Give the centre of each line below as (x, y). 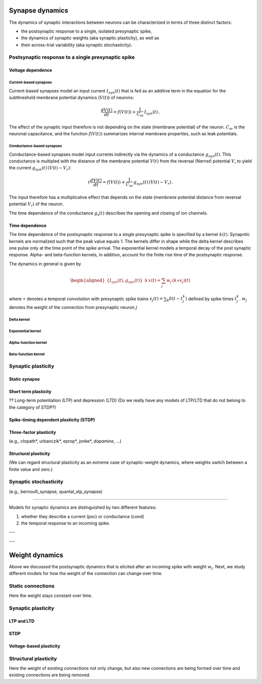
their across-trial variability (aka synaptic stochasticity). (77, 45)
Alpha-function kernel (28, 343)
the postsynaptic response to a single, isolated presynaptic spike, (87, 31)
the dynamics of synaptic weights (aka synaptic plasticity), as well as (90, 38)
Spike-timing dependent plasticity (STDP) (52, 420)
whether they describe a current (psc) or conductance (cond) (83, 516)
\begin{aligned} (88, 280)
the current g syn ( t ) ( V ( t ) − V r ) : (40, 169)
